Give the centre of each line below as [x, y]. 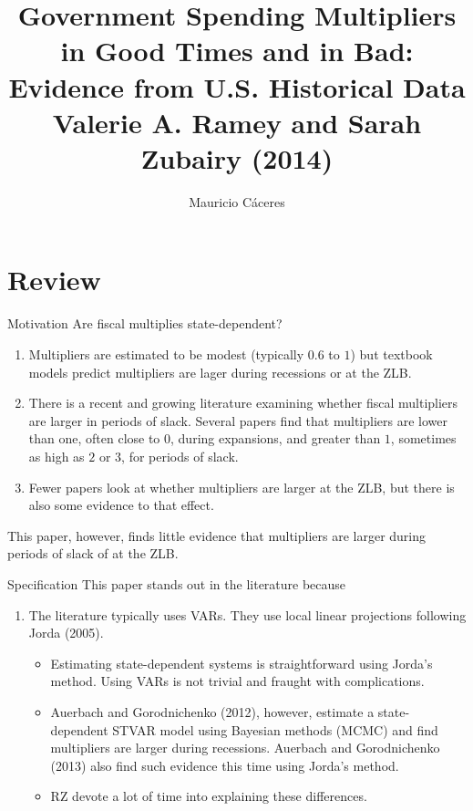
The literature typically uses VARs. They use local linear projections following [247, 614]
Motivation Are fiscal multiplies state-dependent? [145, 323]
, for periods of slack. [180, 456]
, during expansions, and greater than [276, 438]
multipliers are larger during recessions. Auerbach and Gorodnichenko [245, 748]
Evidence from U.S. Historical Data [237, 86]
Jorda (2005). [66, 633]
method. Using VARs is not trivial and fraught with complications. [237, 681]
